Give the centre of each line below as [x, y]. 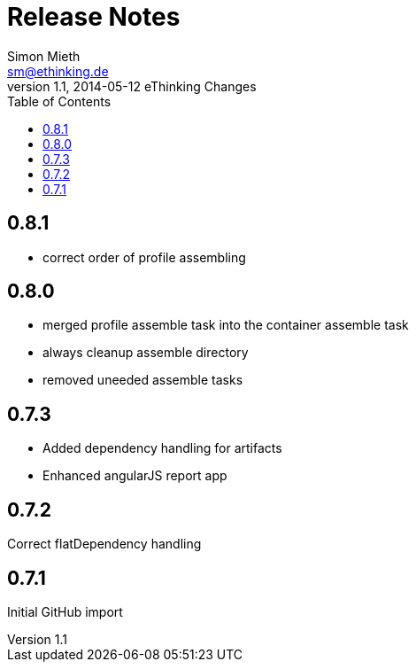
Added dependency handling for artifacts [162, 448]
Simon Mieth [44, 56]
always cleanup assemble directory [146, 353]
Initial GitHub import [65, 611]
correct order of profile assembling [144, 257]
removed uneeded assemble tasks [143, 380]
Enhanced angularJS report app [135, 476]
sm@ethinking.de [58, 71]
